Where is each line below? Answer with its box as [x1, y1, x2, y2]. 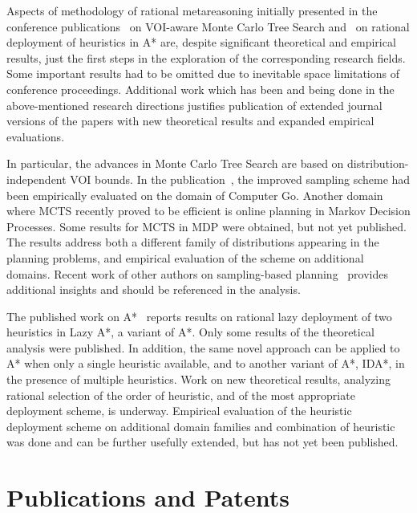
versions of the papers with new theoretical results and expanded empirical [6, 112, 374, 129]
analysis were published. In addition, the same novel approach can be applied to [6, 339, 400, 356]
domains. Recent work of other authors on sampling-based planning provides [6, 265, 388, 282]
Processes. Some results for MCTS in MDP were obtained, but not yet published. [6, 218, 407, 234]
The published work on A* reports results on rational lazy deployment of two [6, 307, 392, 324]
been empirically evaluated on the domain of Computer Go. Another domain [6, 186, 383, 203]
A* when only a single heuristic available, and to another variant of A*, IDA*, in [6, 355, 405, 372]
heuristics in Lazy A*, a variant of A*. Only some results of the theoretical [6, 324, 374, 340]
